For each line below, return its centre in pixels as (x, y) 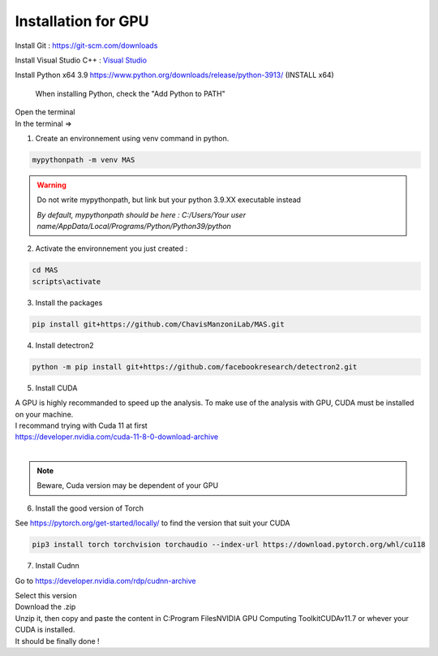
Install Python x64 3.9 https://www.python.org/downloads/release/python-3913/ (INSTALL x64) (174, 75)
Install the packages (69, 302)
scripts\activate (67, 281)
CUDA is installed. (45, 630)
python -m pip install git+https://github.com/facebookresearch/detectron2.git (195, 367)
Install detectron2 (64, 345)
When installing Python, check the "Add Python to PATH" (131, 93)
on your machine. (44, 414)
